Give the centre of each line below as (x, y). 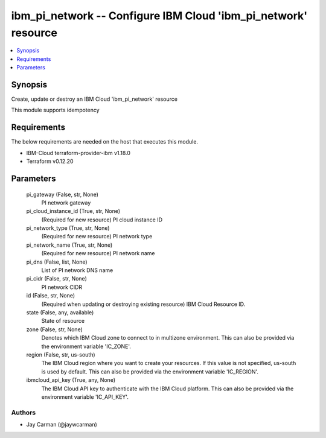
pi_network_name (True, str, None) (69, 245)
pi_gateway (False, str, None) (62, 194)
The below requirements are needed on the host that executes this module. (105, 142)
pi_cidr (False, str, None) (56, 279)
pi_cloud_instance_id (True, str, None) (73, 211)
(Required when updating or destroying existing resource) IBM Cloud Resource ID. (143, 304)
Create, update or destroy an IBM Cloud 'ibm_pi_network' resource (94, 99)
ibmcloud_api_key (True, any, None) (71, 380)
